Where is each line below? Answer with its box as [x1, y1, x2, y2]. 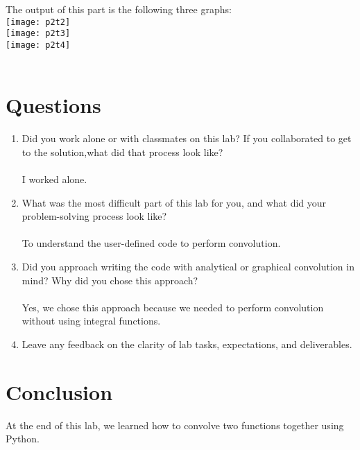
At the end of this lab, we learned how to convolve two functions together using [6, 417, 344, 432]
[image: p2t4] [6, 40, 71, 50]
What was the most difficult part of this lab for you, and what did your [22, 195, 327, 209]
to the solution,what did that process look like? [22, 144, 223, 159]
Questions [6, 91, 101, 119]
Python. [6, 431, 40, 446]
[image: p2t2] [6, 17, 71, 27]
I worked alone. [22, 172, 87, 187]
